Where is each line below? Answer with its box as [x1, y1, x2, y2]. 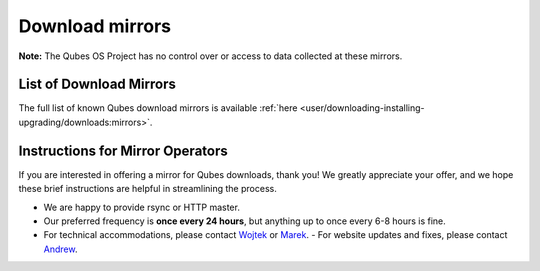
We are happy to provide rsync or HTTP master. [43, 201, 240, 213]
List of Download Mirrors [18, 76, 177, 93]
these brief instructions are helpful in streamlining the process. [18, 183, 277, 195]
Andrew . [43, 243, 78, 255]
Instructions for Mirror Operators [18, 142, 229, 159]
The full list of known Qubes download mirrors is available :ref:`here [18, 102, 298, 114]
